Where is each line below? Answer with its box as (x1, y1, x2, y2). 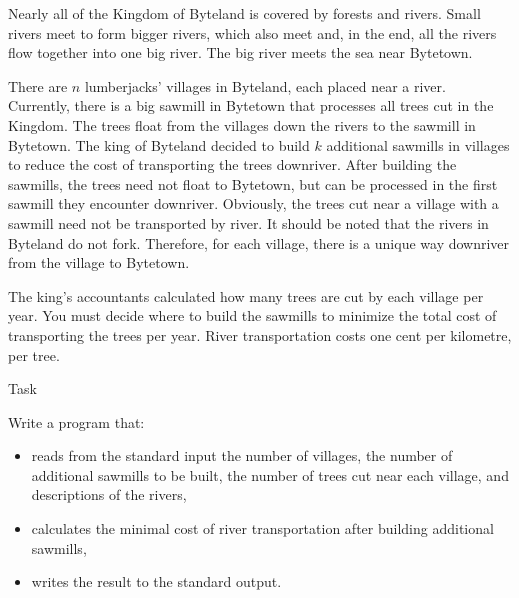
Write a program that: (8, 411, 145, 432)
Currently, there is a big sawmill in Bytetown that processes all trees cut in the (8, 95, 494, 116)
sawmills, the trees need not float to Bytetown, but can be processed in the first (8, 173, 498, 194)
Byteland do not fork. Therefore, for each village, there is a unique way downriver (8, 232, 510, 253)
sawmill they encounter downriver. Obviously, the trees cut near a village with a (8, 193, 499, 214)
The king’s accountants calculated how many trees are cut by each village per (8, 285, 484, 306)
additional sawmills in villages (326, 134, 510, 155)
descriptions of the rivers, (31, 484, 187, 505)
